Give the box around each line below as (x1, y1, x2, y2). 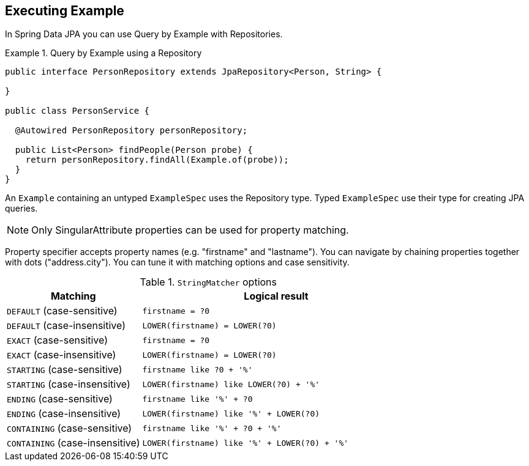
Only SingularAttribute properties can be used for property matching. (31, 224, 349, 237)
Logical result (244, 290, 309, 303)
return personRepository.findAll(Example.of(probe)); (25, 155, 289, 165)
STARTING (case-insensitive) (7, 378, 130, 391)
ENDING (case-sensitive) (7, 393, 113, 405)
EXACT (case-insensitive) (7, 349, 116, 361)
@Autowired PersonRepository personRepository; (15, 125, 248, 136)
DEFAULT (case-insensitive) (7, 319, 126, 332)
